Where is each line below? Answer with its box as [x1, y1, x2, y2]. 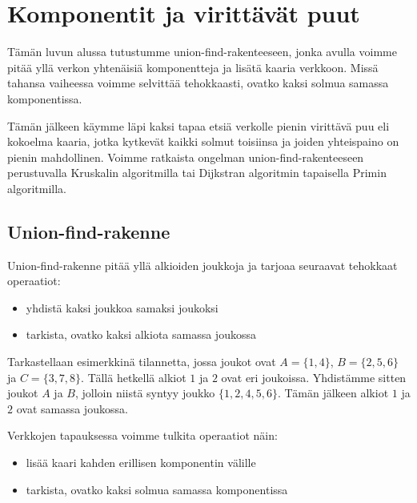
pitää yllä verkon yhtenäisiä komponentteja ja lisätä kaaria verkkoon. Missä [7, 58, 379, 75]
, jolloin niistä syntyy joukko [74, 384, 215, 401]
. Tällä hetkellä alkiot [81, 368, 186, 385]
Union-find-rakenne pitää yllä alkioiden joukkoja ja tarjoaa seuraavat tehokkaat [7, 256, 398, 273]
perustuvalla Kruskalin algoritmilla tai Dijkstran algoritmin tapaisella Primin [7, 164, 387, 181]
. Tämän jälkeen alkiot [277, 384, 389, 401]
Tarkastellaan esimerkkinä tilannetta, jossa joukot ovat [7, 353, 276, 370]
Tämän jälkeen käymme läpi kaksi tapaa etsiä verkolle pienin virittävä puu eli [7, 117, 390, 134]
